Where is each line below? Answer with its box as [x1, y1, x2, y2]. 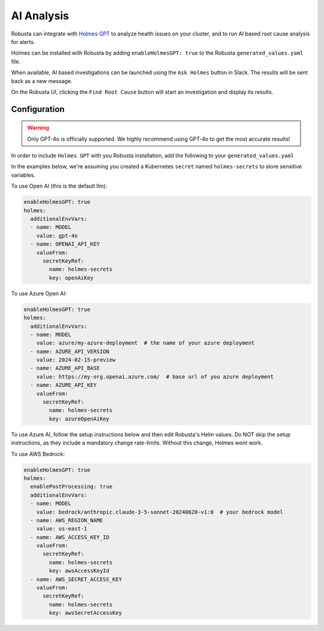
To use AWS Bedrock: [11, 450, 65, 457]
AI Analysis [11, 9, 69, 22]
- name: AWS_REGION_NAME [30, 517, 103, 523]
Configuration [11, 104, 65, 114]
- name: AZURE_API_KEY [30, 382, 97, 389]
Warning [27, 124, 49, 132]
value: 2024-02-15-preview [36, 357, 116, 363]
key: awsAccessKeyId [49, 567, 110, 574]
